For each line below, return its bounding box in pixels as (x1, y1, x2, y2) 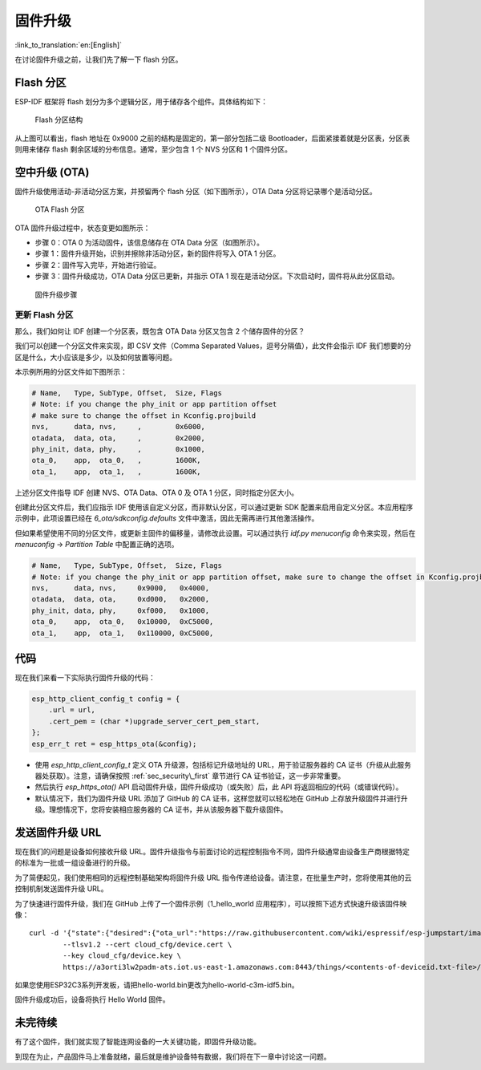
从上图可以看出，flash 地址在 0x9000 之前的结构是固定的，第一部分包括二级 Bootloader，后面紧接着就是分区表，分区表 (14, 133, 410, 143)
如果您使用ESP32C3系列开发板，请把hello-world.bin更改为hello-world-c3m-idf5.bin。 (14, 979, 300, 990)
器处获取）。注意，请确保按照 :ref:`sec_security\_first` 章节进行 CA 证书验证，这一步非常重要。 (34, 771, 346, 780)
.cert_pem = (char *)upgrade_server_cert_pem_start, (48, 716, 261, 726)
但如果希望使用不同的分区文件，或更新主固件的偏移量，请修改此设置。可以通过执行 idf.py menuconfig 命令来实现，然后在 (14, 528, 416, 537)
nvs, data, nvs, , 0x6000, (31, 422, 206, 432)
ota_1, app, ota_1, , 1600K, (31, 467, 201, 476)
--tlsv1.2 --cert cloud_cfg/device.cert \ (63, 939, 232, 949)
